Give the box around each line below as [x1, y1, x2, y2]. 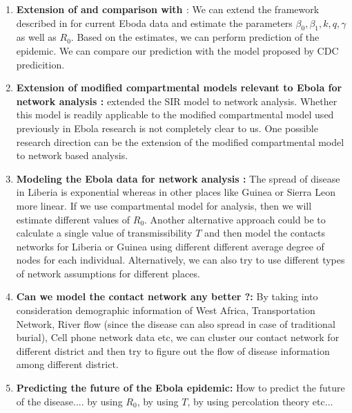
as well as [16, 30, 57, 44]
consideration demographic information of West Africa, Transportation [16, 303, 315, 318]
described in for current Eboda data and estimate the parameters [16, 15, 293, 30]
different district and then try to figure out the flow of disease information [16, 343, 330, 358]
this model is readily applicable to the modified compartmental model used [16, 107, 334, 122]
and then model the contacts [204, 226, 326, 240]
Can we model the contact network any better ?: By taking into [16, 289, 318, 304]
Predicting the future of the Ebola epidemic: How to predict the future [16, 380, 345, 395]
